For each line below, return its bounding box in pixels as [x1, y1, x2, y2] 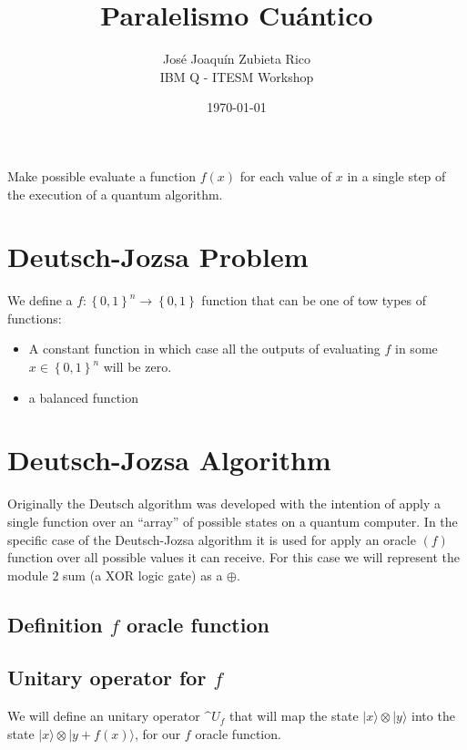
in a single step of [347, 166, 446, 185]
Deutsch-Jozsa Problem [7, 238, 309, 275]
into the [411, 706, 455, 725]
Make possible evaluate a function [7, 166, 197, 185]
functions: [7, 308, 62, 327]
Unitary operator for [7, 663, 207, 692]
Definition [7, 610, 103, 638]
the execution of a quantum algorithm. [7, 184, 223, 203]
